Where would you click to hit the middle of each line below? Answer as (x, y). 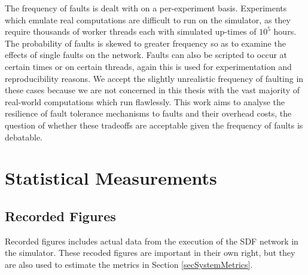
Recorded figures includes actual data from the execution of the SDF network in (152, 241)
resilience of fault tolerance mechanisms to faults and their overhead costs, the (148, 113)
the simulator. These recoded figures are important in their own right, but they (150, 253)
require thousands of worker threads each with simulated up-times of (131, 31)
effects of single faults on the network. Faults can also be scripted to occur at (146, 55)
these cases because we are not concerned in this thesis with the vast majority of (152, 90)
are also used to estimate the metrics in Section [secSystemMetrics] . (129, 264)
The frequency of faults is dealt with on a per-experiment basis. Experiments (146, 8)
